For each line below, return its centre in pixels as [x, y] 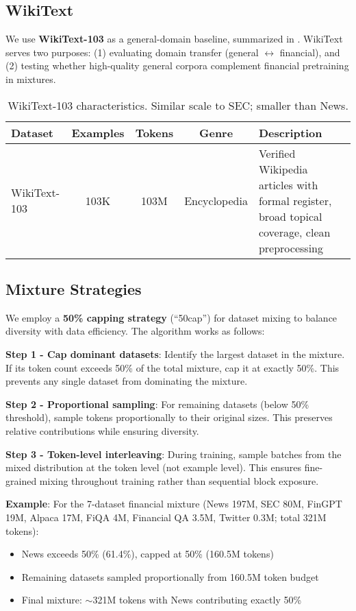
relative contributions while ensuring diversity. [102, 430]
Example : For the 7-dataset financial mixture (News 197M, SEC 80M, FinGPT [174, 504]
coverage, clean [294, 232]
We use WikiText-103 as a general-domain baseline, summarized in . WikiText [174, 39]
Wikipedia [283, 169]
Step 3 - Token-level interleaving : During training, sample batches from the [174, 454]
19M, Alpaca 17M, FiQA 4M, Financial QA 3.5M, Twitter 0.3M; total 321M [166, 517]
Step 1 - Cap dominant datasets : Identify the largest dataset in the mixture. [175, 354]
